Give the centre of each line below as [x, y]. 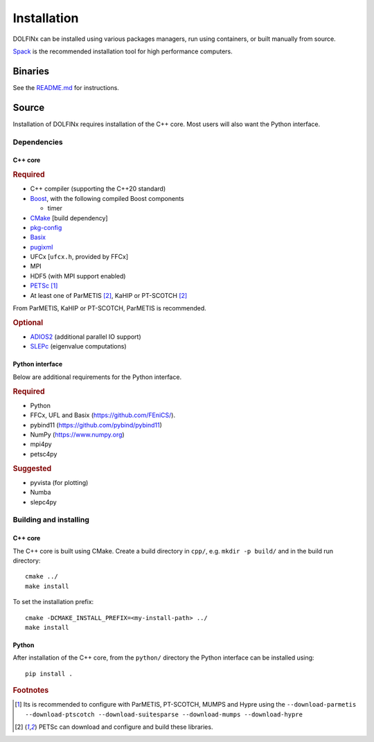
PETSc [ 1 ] [44, 286]
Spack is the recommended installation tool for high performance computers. [123, 51]
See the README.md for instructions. [66, 87]
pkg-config [46, 227]
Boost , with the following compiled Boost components [107, 198]
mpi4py [41, 444]
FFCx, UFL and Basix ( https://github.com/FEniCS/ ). [103, 415]
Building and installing [51, 520]
